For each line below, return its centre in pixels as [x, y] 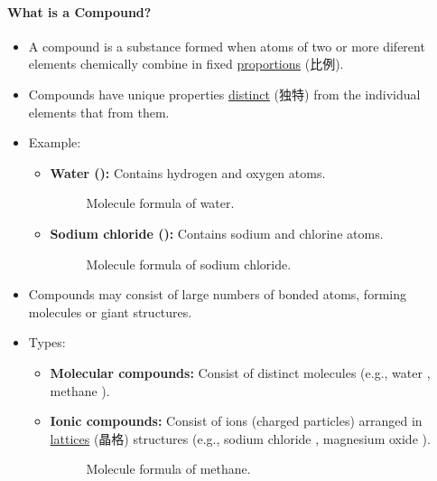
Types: [47, 342]
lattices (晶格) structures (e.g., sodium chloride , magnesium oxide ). [240, 438]
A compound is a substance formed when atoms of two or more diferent [227, 46]
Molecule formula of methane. [168, 469]
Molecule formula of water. [160, 203]
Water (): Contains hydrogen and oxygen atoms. [188, 172]
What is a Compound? [79, 11]
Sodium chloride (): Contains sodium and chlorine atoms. [217, 233]
